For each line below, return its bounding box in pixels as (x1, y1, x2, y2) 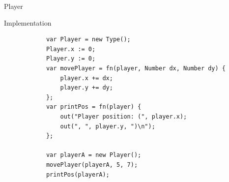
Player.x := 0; (46, 45, 96, 53)
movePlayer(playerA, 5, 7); (46, 161, 138, 168)
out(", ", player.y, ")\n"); (60, 122, 155, 130)
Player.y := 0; (46, 55, 96, 62)
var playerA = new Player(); (46, 152, 142, 159)
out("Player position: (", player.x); (60, 113, 187, 120)
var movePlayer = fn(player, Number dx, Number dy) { (46, 64, 226, 72)
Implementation (4, 17, 52, 28)
